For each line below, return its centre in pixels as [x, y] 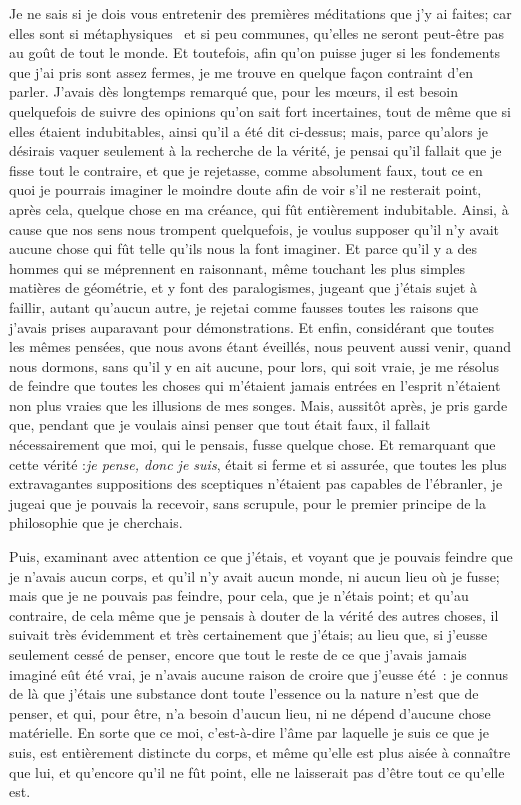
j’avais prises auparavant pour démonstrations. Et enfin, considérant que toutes [252, 326]
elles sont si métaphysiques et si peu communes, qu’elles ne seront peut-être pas [257, 32]
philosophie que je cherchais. [96, 522]
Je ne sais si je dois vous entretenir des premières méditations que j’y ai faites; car [260, 13]
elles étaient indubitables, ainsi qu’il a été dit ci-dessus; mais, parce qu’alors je [249, 130]
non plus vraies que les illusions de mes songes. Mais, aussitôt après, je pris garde [258, 404]
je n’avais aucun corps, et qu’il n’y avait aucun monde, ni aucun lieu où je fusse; [254, 575]
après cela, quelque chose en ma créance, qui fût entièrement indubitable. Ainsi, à [259, 208]
